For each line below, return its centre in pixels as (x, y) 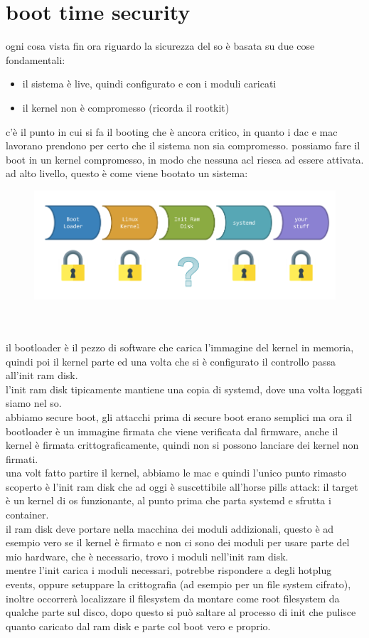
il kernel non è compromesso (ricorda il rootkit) (126, 107)
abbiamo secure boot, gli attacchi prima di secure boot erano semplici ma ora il (179, 416)
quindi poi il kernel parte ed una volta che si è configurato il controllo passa (171, 361)
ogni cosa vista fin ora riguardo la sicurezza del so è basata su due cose (160, 46)
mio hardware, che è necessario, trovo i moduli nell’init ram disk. (147, 556)
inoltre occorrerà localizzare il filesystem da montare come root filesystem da (173, 598)
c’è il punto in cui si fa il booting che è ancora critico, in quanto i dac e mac (172, 131)
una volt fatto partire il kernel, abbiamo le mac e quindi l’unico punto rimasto (176, 473)
